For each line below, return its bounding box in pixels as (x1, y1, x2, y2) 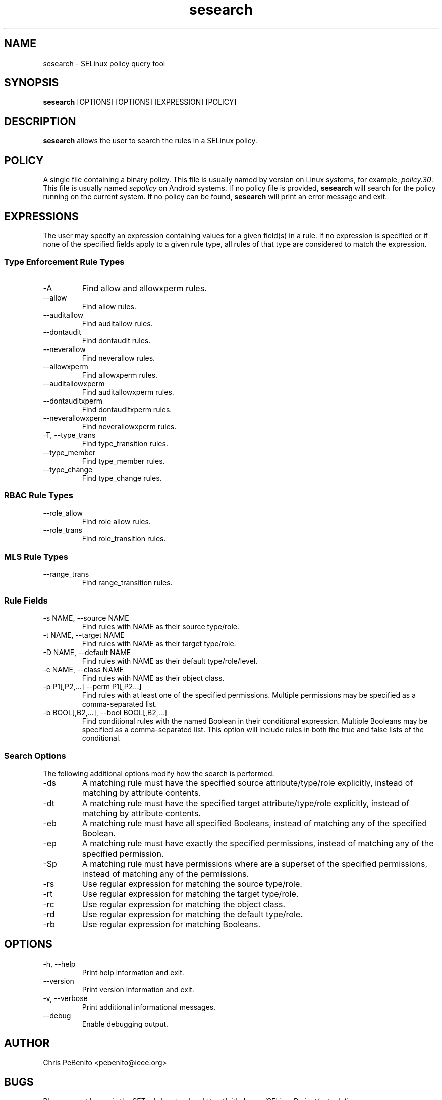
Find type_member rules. (82, 456, 165, 465)
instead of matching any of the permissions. (82, 868, 249, 879)
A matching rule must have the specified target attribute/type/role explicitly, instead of (82, 797, 410, 808)
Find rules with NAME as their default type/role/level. (82, 656, 258, 665)
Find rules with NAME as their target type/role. (82, 639, 236, 648)
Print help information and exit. (82, 968, 184, 977)
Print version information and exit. (82, 985, 194, 994)
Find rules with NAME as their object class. (82, 673, 225, 682)
